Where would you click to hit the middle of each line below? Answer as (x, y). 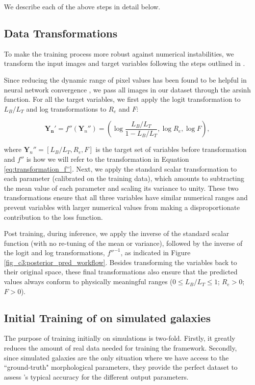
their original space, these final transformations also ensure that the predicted (121, 272)
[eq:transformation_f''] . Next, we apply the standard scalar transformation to (120, 168)
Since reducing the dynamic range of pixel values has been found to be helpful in (125, 79)
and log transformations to (66, 108)
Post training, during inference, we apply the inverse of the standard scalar (116, 233)
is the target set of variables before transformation (171, 149)
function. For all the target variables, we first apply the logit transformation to (122, 99)
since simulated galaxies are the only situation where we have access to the (116, 357)
